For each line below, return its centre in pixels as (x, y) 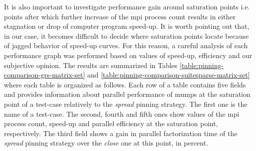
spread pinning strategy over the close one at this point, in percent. (106, 143)
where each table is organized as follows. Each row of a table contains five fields (125, 84)
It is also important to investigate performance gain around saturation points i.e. (127, 6)
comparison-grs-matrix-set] (45, 75)
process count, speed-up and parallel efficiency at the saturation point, (111, 123)
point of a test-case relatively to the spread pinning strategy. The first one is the (126, 104)
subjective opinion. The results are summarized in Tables (91, 65)
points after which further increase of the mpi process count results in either (120, 16)
